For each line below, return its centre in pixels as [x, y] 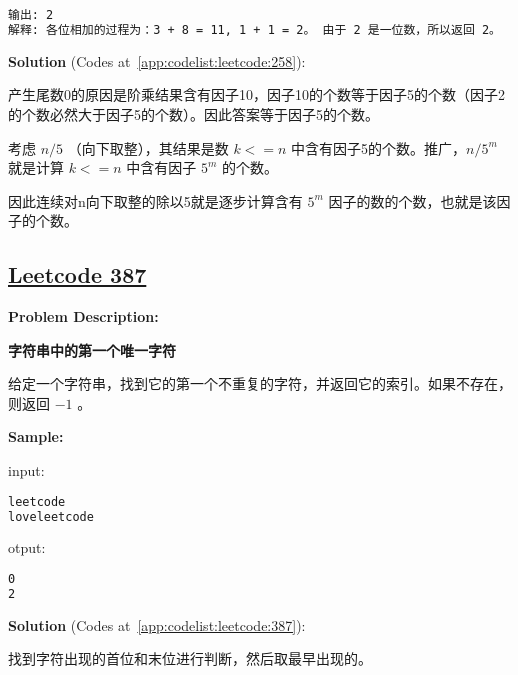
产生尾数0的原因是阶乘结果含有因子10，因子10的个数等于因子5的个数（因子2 [256, 94]
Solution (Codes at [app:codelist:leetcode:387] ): [157, 624]
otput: [27, 547]
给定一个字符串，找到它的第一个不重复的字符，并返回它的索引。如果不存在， [260, 383]
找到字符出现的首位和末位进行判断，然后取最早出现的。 [190, 658]
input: [26, 470]
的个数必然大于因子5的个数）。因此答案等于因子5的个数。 [193, 113]
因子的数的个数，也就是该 [412, 200]
